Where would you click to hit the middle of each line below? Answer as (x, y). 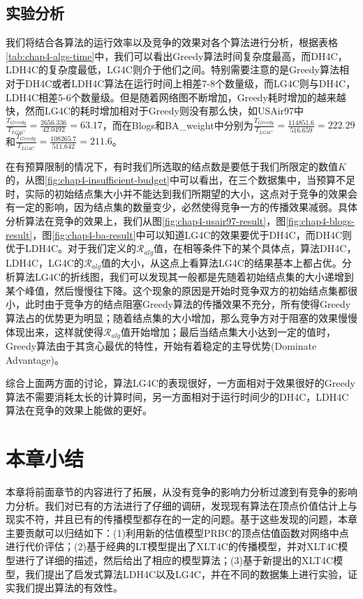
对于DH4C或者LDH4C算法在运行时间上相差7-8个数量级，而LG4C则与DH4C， (181, 83)
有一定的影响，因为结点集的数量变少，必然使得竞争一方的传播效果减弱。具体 (181, 207)
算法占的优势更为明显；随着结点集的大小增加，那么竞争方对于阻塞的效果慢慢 (181, 317)
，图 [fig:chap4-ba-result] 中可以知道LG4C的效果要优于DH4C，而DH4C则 (192, 234)
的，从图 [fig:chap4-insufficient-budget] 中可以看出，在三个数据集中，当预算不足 (180, 180)
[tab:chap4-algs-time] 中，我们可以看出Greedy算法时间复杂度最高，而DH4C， (177, 56)
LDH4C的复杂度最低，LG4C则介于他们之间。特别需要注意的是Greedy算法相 (177, 69)
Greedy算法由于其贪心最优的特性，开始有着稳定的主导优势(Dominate (161, 345)
